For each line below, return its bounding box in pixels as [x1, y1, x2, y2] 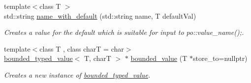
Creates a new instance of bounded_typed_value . [4, 69, 151, 80]
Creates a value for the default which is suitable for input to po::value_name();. [4, 27, 244, 37]
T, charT [84, 53, 111, 63]
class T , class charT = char [39, 43, 124, 54]
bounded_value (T [130, 53, 188, 63]
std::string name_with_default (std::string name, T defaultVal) [4, 10, 196, 21]
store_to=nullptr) [192, 53, 248, 63]
